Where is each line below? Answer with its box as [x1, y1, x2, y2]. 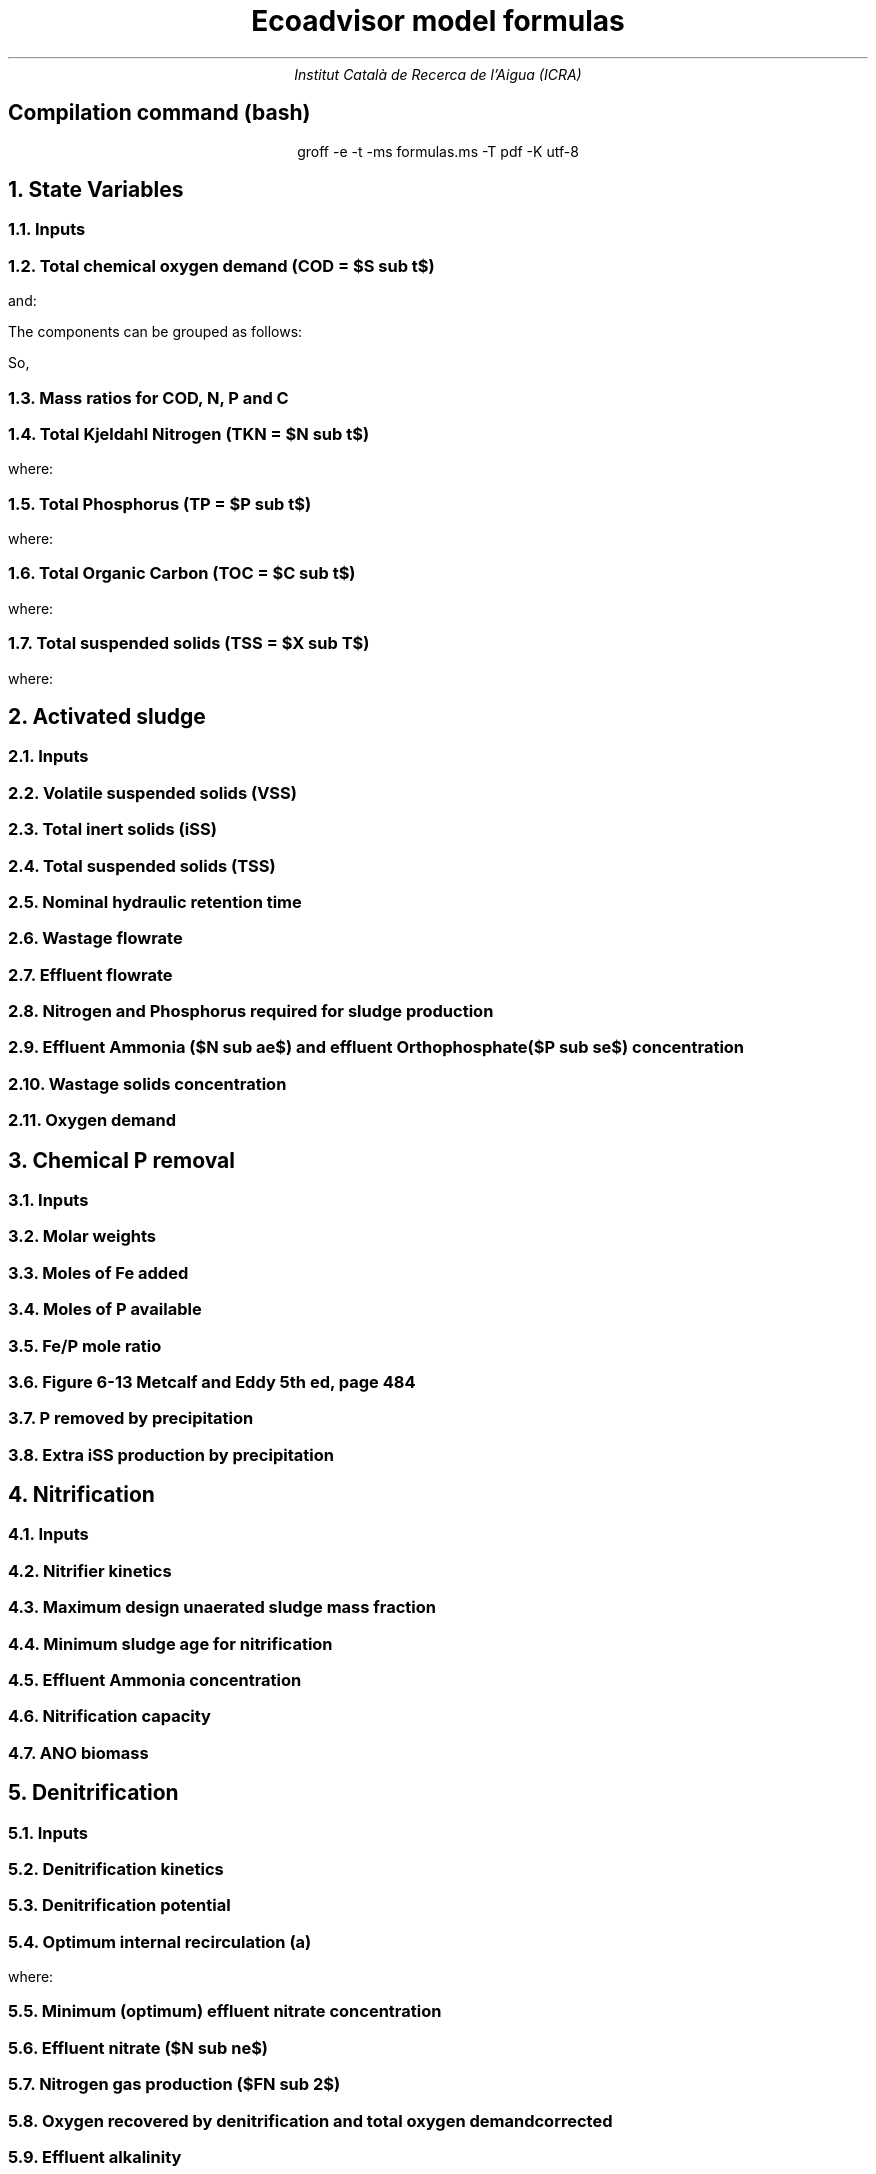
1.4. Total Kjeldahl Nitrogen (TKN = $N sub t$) [8, 423, 370, 444]
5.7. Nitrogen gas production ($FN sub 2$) [8, 2074, 341, 2095]
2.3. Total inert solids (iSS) [8, 819, 217, 840]
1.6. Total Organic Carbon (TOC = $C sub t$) [8, 563, 356, 584]
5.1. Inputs [8, 1822, 88, 1843]
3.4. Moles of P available [8, 1299, 202, 1320]
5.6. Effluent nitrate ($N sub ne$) [8, 2037, 269, 2058]
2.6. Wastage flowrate [8, 928, 183, 949]
